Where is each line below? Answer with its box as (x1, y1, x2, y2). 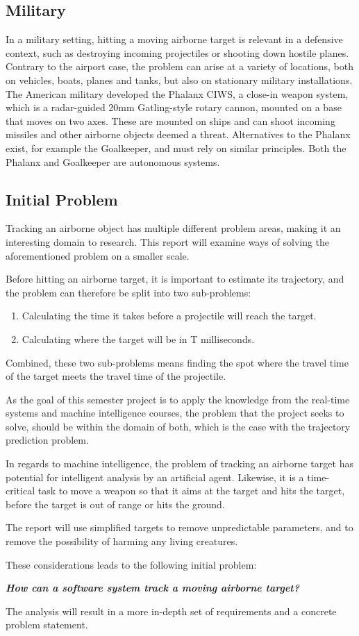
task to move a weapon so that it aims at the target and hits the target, (37, 483, 345, 498)
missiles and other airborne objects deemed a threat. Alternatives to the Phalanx (6, 127, 351, 142)
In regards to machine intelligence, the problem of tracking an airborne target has (6, 456, 353, 471)
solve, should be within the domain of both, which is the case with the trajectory (6, 419, 351, 433)
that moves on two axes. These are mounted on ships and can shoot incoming (6, 113, 335, 128)
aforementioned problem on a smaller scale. (6, 248, 190, 262)
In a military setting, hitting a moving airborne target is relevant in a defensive (6, 32, 343, 47)
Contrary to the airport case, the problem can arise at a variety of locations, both (6, 59, 354, 74)
